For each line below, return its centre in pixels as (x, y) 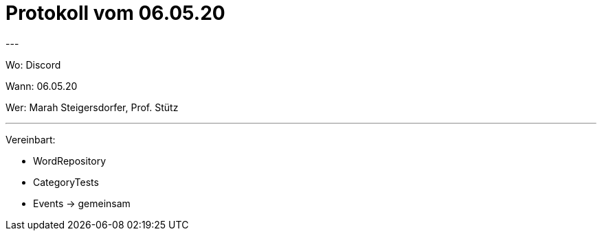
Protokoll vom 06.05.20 (115, 13)
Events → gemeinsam (82, 203)
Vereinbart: (31, 139)
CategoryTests (66, 182)
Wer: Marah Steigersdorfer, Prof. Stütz (92, 107)
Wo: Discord (33, 64)
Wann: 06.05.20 (42, 86)
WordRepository (69, 161)
